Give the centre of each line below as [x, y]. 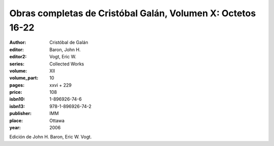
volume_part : [24, 78]
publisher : [21, 114]
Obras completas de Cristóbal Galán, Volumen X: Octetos [133, 13]
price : [16, 92]
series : [17, 64]
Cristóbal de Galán [69, 43]
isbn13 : [17, 106]
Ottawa [57, 120]
